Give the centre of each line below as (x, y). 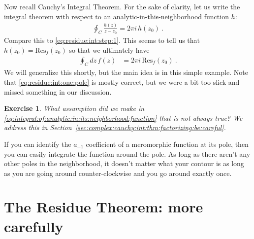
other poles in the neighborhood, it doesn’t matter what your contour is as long (124, 163)
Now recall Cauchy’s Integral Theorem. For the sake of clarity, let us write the (122, 6)
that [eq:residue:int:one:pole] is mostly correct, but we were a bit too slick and (122, 82)
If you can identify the (38, 144)
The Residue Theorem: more (104, 207)
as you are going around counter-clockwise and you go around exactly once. (118, 173)
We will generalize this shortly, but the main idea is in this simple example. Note (126, 72)
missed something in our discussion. (58, 91)
